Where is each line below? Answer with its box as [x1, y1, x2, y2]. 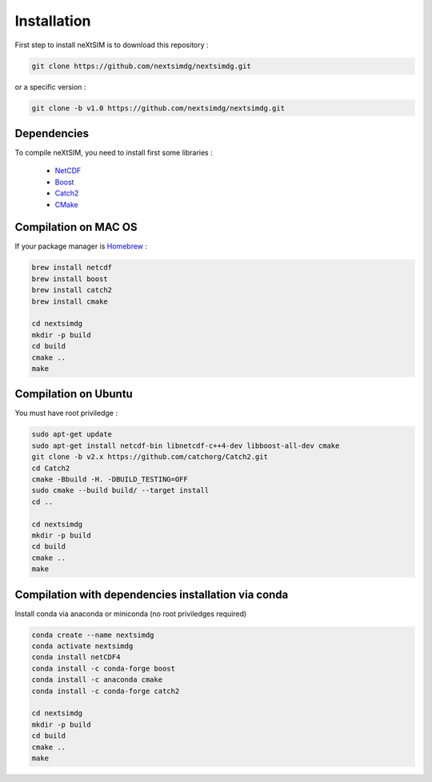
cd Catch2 [31, 463, 70, 473]
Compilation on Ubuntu [14, 387, 134, 401]
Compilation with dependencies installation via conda [14, 587, 289, 601]
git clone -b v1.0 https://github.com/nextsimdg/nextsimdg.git [31, 103, 286, 112]
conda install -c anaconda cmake [31, 675, 163, 684]
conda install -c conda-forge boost [31, 663, 176, 673]
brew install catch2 [31, 285, 112, 295]
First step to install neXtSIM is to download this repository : [14, 40, 209, 50]
